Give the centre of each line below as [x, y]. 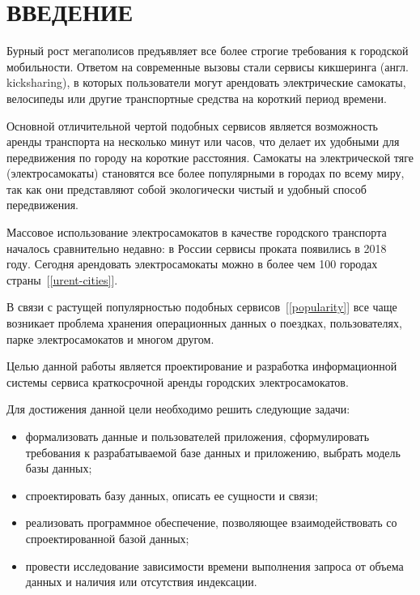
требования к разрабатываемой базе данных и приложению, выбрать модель [213, 452]
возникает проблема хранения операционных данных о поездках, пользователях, [204, 323]
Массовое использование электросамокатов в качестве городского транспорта [197, 232]
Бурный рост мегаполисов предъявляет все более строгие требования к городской [208, 51]
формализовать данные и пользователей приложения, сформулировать [197, 436]
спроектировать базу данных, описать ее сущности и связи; [172, 495]
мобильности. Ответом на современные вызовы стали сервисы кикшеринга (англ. [208, 66]
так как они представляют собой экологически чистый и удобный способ [187, 188]
